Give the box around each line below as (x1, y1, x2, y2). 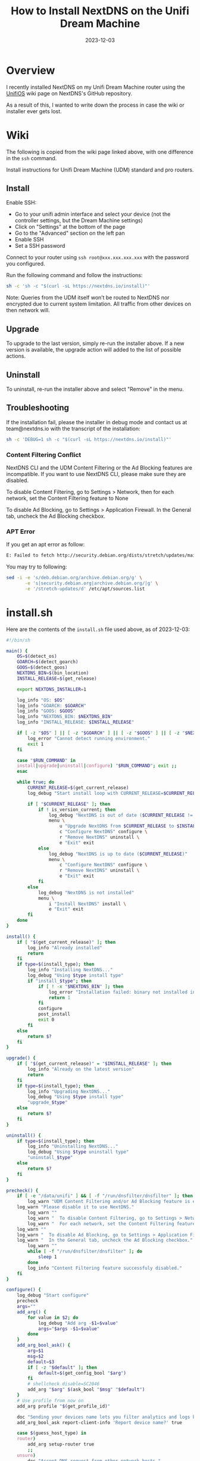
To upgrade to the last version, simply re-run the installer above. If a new (6, 340, 185, 347)
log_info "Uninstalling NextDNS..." (27, 1143, 118, 1149)
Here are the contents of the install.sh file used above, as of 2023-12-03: (6, 626, 190, 633)
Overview (6, 64, 55, 77)
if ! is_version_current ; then (37, 806, 116, 813)
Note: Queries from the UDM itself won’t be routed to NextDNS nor (6, 294, 170, 301)
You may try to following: (6, 563, 67, 570)
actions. (6, 353, 26, 360)
